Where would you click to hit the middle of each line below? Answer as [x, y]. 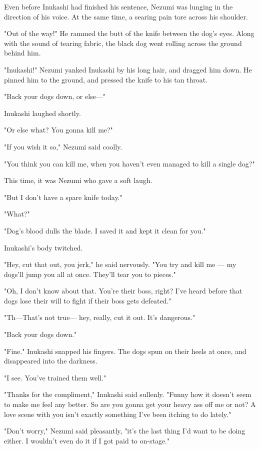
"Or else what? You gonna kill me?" [58, 130]
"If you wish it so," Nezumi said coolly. [63, 146]
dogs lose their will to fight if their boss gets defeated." [88, 300]
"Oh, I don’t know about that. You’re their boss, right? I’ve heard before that [123, 291]
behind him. [22, 53]
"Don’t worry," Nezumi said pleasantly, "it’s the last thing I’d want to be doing [125, 431]
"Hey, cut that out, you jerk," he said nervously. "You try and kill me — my [120, 264]
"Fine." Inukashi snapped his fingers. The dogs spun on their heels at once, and [125, 351]
